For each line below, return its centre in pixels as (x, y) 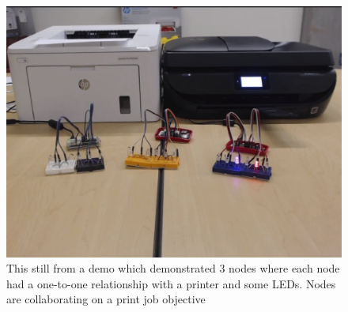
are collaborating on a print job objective (106, 299)
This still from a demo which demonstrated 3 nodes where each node (173, 268)
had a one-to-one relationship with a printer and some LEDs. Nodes (171, 283)
